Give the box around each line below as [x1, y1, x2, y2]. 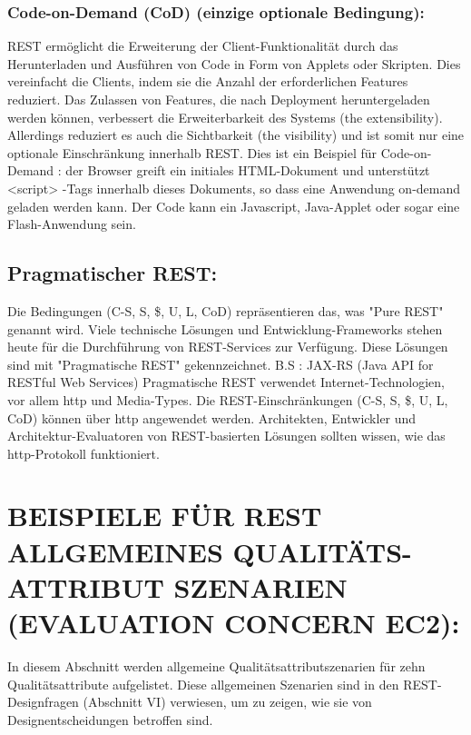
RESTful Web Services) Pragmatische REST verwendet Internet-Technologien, [7, 372, 445, 392]
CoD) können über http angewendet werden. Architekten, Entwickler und [7, 408, 417, 427]
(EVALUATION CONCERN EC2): [7, 604, 460, 641]
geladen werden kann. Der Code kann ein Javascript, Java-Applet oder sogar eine [7, 196, 460, 215]
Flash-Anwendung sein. [7, 214, 136, 233]
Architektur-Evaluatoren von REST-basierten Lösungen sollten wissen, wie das [7, 426, 446, 445]
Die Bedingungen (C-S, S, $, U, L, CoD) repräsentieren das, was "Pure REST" [7, 301, 444, 320]
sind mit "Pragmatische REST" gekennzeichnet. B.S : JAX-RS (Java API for [7, 354, 434, 373]
